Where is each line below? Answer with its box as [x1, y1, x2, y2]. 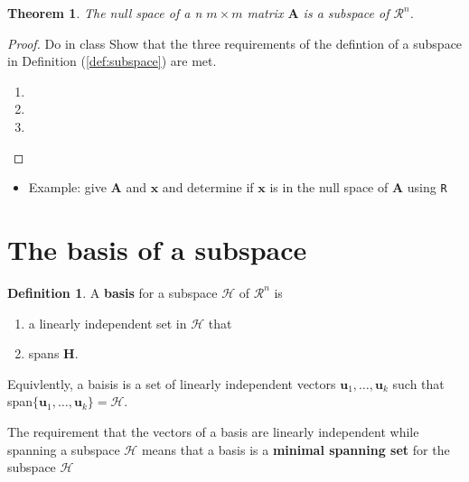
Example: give [28, 178, 107, 197]
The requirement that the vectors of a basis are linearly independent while [7, 422, 419, 440]
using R [407, 178, 447, 197]
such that [392, 374, 445, 393]
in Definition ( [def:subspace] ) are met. [7, 51, 217, 70]
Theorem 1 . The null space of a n [7, 4, 202, 22]
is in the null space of [269, 178, 389, 197]
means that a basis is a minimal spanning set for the [141, 440, 450, 459]
